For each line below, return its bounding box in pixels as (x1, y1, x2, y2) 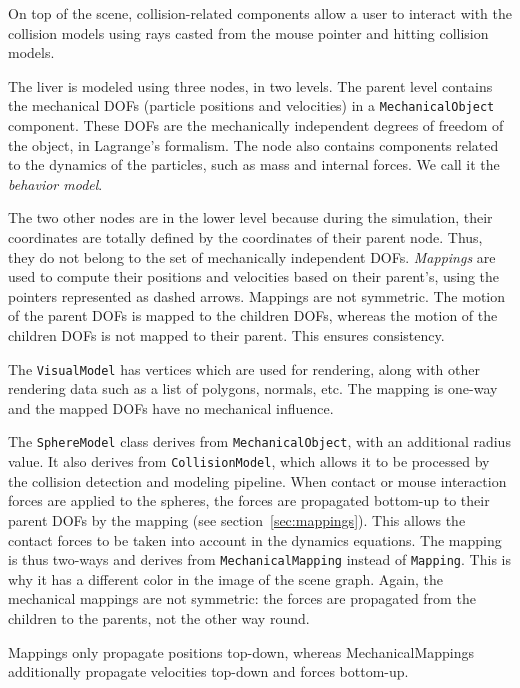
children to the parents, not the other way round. (8, 607, 310, 628)
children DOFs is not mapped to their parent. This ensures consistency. (8, 324, 445, 345)
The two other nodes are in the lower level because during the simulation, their (8, 207, 493, 228)
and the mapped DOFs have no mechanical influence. (8, 397, 334, 418)
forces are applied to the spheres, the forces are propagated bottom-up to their (8, 490, 490, 511)
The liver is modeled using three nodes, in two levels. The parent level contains (8, 75, 493, 96)
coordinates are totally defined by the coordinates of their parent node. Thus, (8, 227, 483, 247)
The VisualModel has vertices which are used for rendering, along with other (8, 358, 480, 379)
